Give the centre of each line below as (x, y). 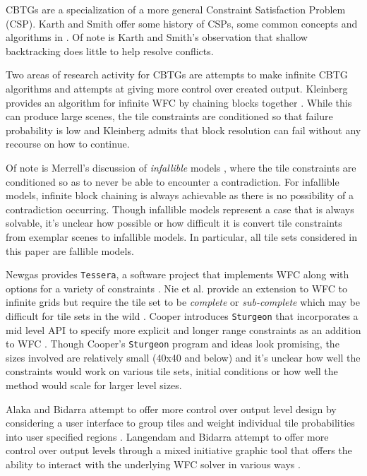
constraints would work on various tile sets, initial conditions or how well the (172, 371)
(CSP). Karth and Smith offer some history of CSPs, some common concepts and (182, 23)
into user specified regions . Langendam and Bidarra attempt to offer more (167, 436)
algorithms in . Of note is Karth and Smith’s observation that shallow (157, 37)
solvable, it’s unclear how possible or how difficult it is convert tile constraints (174, 223)
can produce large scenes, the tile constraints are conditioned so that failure (169, 116)
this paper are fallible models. (70, 250)
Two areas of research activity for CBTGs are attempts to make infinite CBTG (177, 75)
